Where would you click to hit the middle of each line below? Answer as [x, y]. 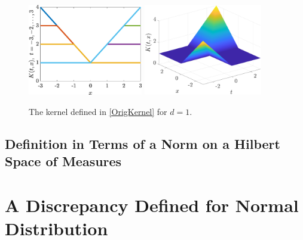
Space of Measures [63, 161]
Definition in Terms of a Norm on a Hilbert [143, 143]
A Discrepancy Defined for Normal [152, 205]
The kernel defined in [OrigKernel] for [98, 111]
